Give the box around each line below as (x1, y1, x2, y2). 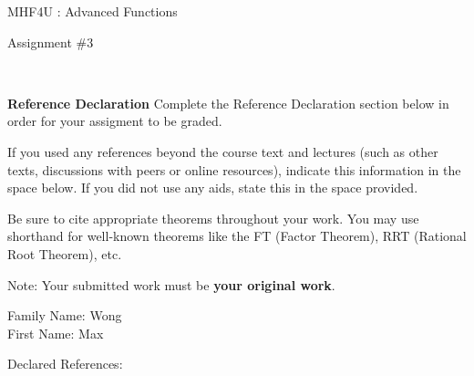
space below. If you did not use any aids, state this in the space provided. (7, 178, 418, 197)
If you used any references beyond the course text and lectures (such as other (7, 141, 438, 161)
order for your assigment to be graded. (7, 111, 222, 131)
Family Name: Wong (7, 306, 122, 325)
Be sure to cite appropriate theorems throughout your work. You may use (7, 208, 419, 227)
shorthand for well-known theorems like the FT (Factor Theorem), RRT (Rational (7, 226, 467, 245)
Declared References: (7, 354, 123, 373)
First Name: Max (7, 323, 104, 342)
